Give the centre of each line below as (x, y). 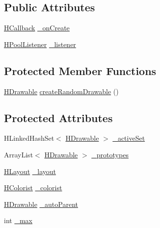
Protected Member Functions (80, 70)
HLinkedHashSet (29, 138)
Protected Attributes (58, 117)
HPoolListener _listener (40, 44)
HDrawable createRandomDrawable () (61, 91)
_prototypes (110, 154)
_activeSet (129, 138)
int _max (18, 220)
